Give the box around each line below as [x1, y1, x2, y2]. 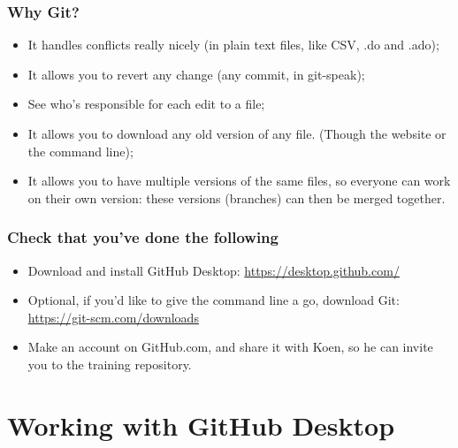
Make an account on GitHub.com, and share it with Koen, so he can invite [27, 338, 433, 356]
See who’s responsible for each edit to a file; [27, 95, 265, 113]
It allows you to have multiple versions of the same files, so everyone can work [27, 171, 451, 190]
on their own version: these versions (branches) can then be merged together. [27, 188, 446, 207]
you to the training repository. [27, 354, 192, 373]
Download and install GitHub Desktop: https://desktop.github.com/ [27, 261, 400, 279]
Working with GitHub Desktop [7, 406, 395, 443]
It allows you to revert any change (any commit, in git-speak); [27, 65, 365, 83]
